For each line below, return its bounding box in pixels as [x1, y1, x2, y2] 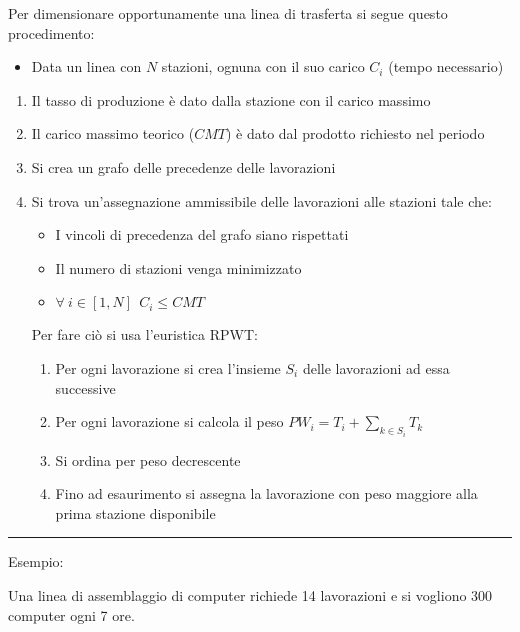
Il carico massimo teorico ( [31, 123, 195, 144]
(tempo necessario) [388, 56, 504, 77]
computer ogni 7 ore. [8, 604, 135, 625]
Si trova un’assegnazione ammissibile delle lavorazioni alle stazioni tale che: [31, 190, 492, 211]
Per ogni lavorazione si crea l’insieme [55, 357, 281, 378]
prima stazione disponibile [55, 502, 216, 523]
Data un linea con [31, 56, 142, 77]
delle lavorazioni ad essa [302, 357, 450, 378]
